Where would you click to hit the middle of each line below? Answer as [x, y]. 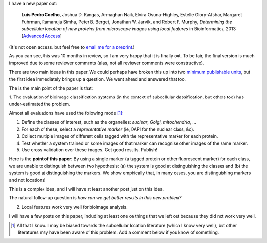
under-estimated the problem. [40, 104]
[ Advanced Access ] [42, 36]
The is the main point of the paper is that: [51, 88]
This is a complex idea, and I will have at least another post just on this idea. [87, 189]
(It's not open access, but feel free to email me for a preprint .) [72, 47]
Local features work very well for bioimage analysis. [75, 207]
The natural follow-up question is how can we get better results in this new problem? [95, 198]
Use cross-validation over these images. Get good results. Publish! [89, 150]
